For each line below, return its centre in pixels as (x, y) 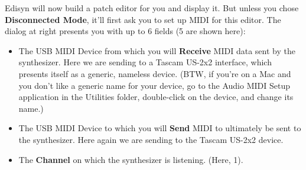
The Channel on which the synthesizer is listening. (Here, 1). (131, 159)
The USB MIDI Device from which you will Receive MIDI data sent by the (157, 50)
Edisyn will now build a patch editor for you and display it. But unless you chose (152, 8)
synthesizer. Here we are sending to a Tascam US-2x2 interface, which (145, 62)
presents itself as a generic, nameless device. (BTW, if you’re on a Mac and (155, 73)
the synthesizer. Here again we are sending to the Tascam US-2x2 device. (151, 139)
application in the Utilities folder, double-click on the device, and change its (156, 97)
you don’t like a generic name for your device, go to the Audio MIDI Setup (154, 85)
